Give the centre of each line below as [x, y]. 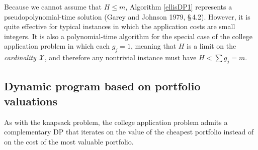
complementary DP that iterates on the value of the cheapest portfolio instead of [129, 132]
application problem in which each [57, 46]
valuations [31, 101]
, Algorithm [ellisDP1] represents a [179, 7]
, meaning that [153, 46]
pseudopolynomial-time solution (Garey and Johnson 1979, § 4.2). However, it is [127, 16]
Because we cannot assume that [53, 7]
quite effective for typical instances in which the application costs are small [120, 26]
